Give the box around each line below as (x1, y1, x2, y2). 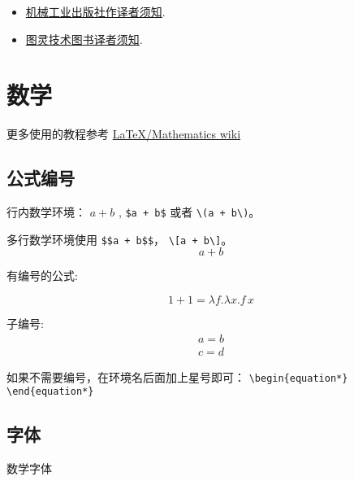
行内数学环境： (6, 203, 86, 221)
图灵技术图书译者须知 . (25, 30, 143, 47)
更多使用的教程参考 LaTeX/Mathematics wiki (6, 125, 241, 142)
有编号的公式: (6, 267, 78, 284)
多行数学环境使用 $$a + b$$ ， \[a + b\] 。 (6, 230, 233, 247)
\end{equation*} (6, 386, 94, 398)
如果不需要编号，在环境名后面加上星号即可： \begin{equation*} (6, 368, 348, 385)
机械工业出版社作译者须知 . (25, 3, 166, 20)
